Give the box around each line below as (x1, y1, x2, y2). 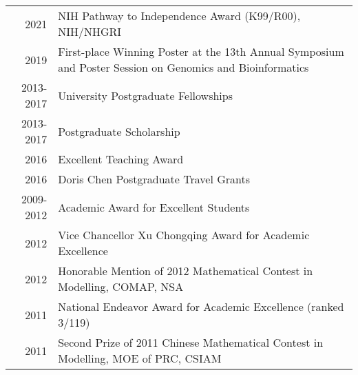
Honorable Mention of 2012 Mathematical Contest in (58, 263, 313, 278)
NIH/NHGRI (58, 23, 122, 39)
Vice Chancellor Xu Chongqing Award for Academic (58, 227, 310, 243)
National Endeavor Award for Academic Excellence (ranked (58, 298, 344, 314)
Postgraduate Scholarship (58, 123, 180, 139)
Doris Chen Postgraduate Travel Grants (58, 171, 251, 187)
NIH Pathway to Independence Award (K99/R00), (58, 8, 301, 23)
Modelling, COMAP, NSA (58, 278, 184, 294)
